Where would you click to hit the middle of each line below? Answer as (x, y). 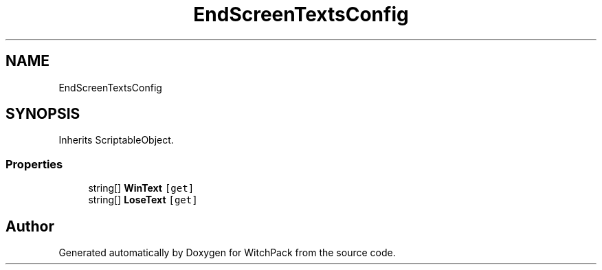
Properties (34, 164)
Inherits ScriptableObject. (116, 140)
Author (30, 226)
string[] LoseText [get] (143, 200)
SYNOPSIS (43, 114)
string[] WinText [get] (141, 188)
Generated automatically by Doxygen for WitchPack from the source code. (227, 253)
